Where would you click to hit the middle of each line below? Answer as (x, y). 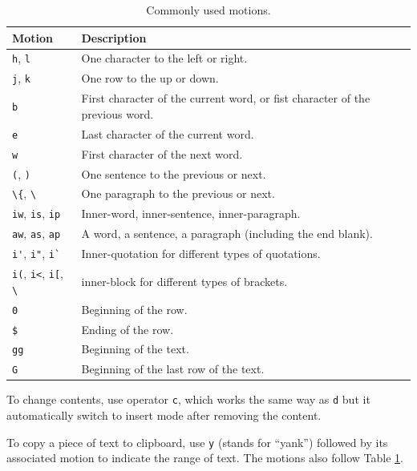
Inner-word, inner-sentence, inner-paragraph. (191, 213)
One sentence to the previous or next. (174, 173)
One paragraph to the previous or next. (178, 193)
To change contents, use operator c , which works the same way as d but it (188, 399)
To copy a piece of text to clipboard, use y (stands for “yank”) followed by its (197, 442)
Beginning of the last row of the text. (173, 369)
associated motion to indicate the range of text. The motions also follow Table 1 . (205, 458)
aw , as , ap (36, 233)
